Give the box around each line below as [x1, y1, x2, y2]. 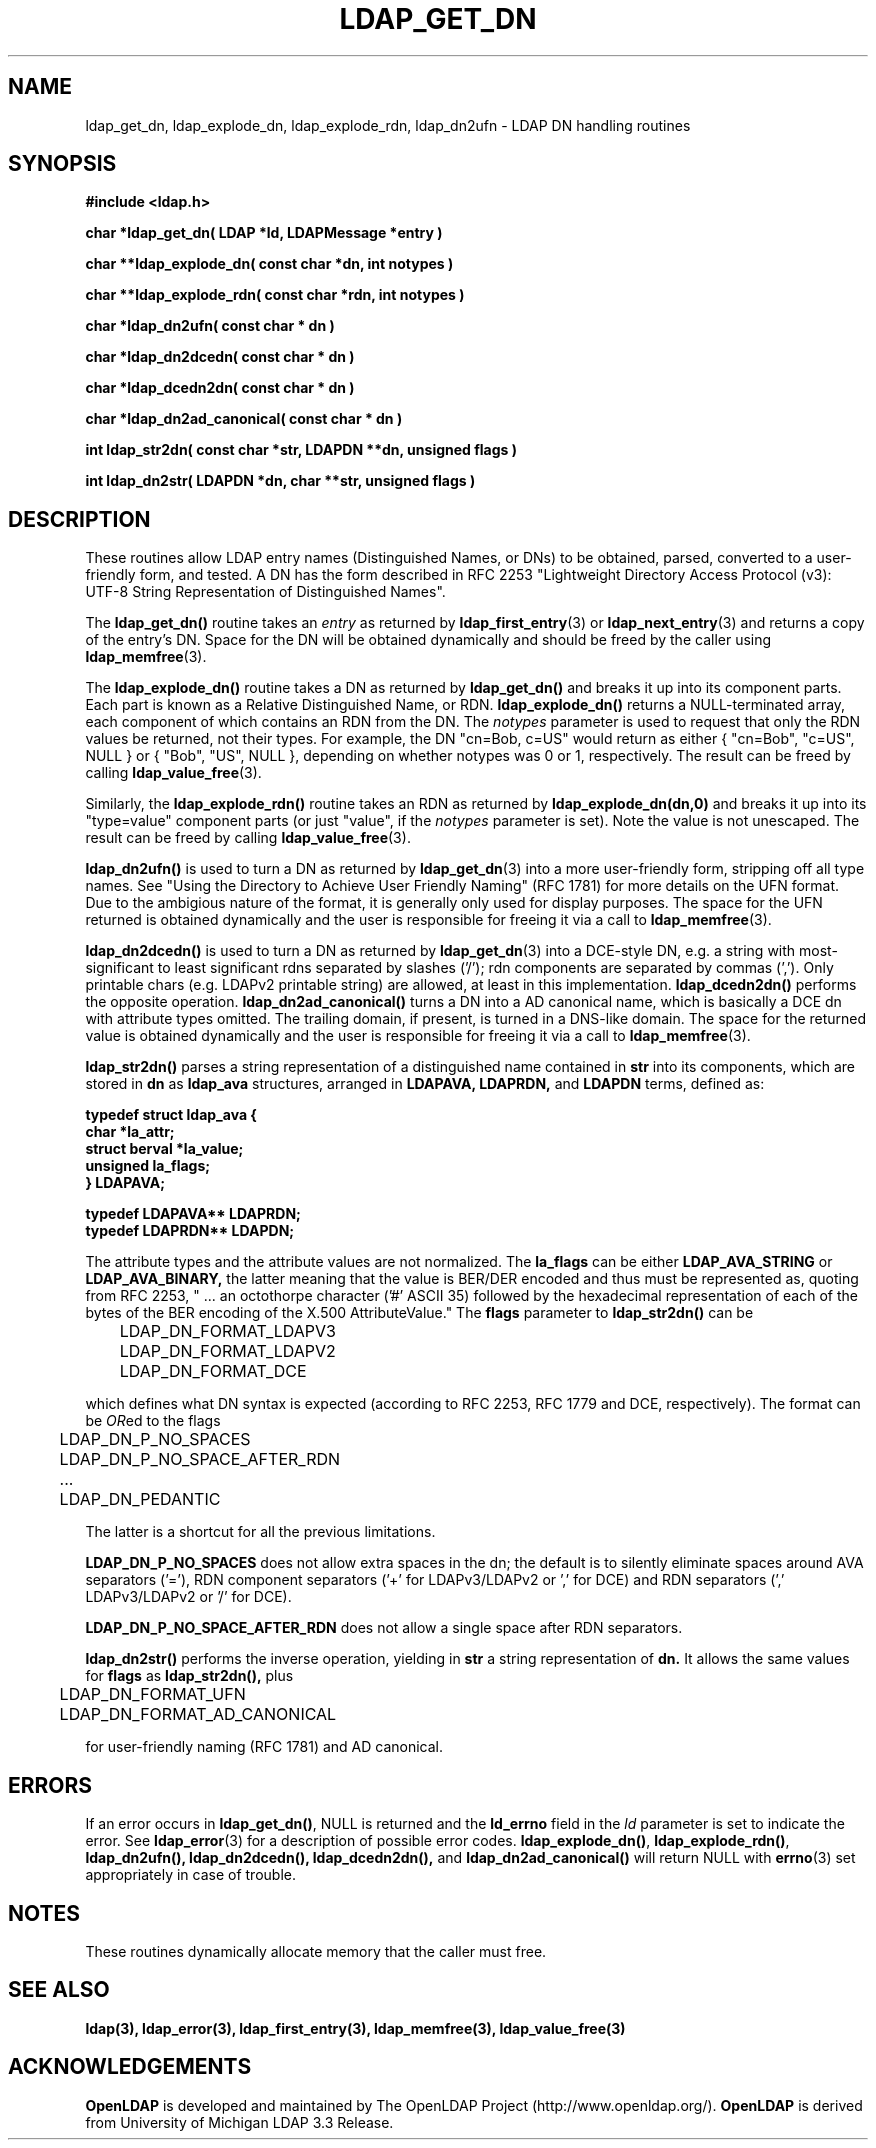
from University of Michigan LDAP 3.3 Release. [85, 2113, 394, 2131]
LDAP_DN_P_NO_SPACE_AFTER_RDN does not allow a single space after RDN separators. [85, 1619, 683, 1637]
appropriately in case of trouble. [85, 1866, 296, 1884]
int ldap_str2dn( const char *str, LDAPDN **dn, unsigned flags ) [85, 441, 517, 459]
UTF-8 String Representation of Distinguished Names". [85, 583, 446, 601]
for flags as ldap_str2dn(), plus [85, 1667, 294, 1685]
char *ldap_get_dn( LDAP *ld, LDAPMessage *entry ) [85, 224, 443, 242]
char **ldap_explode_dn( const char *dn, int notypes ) [85, 255, 454, 273]
